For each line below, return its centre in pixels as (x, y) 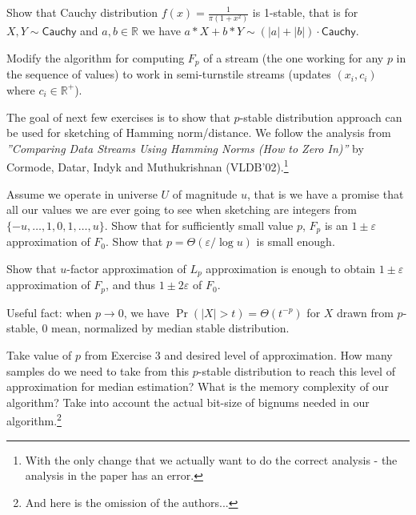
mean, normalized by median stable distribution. (170, 328)
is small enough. (296, 241)
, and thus (130, 285)
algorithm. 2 (34, 419)
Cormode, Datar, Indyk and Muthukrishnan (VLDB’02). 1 (148, 165)
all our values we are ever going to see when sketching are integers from (182, 209)
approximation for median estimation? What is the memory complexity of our (198, 386)
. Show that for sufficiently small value (199, 225)
